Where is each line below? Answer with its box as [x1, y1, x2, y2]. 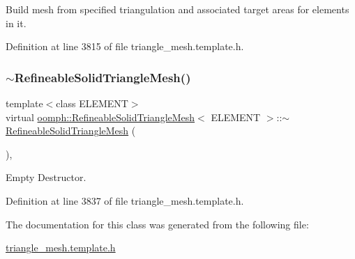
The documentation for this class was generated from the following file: [6, 217, 309, 231]
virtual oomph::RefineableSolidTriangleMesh [6, 109, 195, 124]
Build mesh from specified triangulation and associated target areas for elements [6, 2, 349, 16]
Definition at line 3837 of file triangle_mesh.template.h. [6, 193, 244, 207]
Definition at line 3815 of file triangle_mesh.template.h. [6, 39, 244, 54]
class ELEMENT [56, 96, 128, 110]
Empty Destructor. [6, 170, 86, 185]
